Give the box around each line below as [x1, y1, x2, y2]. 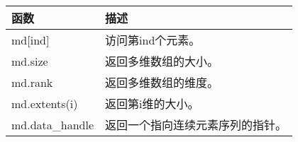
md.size [11, 52, 48, 69]
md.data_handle [11, 116, 94, 133]
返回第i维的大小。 [105, 95, 199, 112]
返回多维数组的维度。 [105, 74, 219, 90]
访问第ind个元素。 [105, 32, 201, 48]
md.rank [11, 73, 53, 90]
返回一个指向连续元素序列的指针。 [105, 117, 287, 133]
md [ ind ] [11, 31, 50, 48]
